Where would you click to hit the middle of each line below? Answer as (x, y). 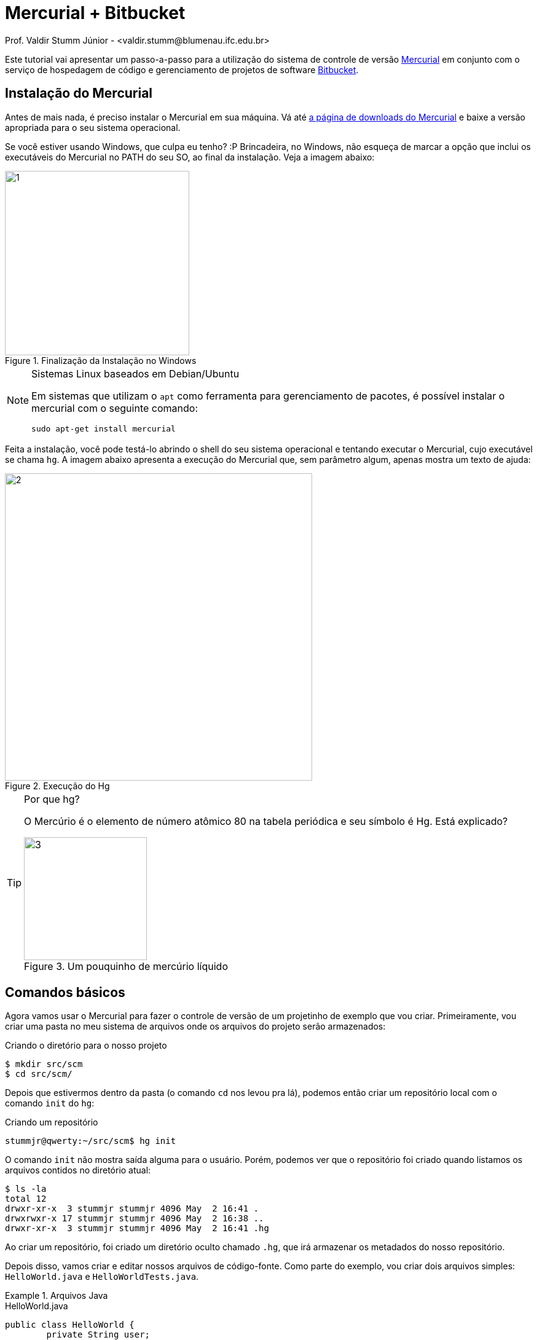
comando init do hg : (50, 1103)
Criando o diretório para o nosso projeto (86, 1046)
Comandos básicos (65, 993)
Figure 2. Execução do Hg (57, 786)
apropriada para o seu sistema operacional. (93, 127)
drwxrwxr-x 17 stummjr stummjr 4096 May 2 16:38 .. (135, 1219)
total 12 (26, 1199)
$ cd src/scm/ (39, 1074)
